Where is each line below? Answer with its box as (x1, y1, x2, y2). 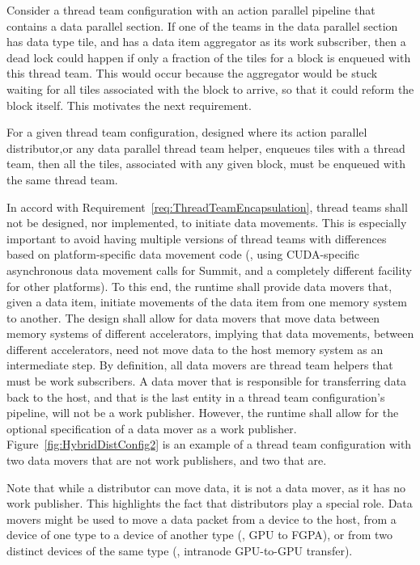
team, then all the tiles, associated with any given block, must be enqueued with (6, 155, 406, 172)
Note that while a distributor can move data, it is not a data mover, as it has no (6, 479, 406, 495)
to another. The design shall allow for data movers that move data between (6, 309, 380, 326)
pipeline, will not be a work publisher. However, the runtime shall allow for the (6, 404, 399, 421)
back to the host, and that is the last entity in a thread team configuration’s (6, 388, 385, 405)
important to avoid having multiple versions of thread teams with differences (6, 230, 387, 247)
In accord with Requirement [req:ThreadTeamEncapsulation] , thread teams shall (6, 198, 408, 215)
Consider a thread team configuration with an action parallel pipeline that (6, 2, 375, 18)
